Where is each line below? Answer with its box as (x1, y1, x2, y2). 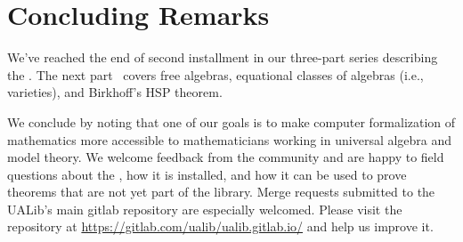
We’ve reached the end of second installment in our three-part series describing (7, 48, 438, 67)
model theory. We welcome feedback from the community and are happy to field (7, 148, 444, 166)
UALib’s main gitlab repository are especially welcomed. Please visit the (7, 199, 402, 218)
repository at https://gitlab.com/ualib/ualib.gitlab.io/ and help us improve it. (7, 217, 434, 236)
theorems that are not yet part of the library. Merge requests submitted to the (7, 182, 435, 201)
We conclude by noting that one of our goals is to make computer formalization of (7, 112, 456, 131)
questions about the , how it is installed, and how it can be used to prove (7, 165, 407, 183)
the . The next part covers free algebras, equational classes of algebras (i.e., (7, 65, 424, 84)
